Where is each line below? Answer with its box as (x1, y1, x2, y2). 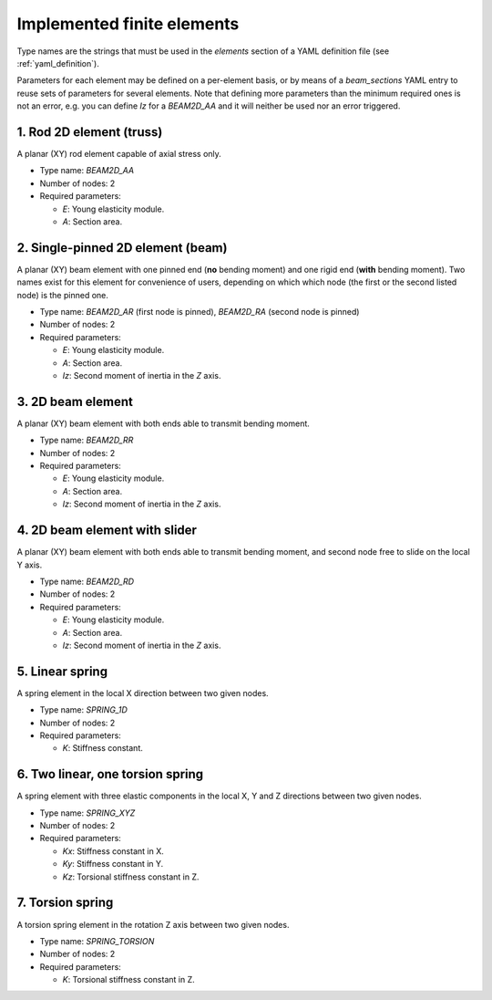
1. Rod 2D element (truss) (16, 124, 163, 140)
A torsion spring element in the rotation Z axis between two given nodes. (16, 919, 290, 930)
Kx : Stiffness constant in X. (62, 845, 164, 857)
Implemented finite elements (16, 14, 240, 34)
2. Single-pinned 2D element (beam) (16, 240, 228, 255)
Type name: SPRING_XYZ (39, 807, 136, 818)
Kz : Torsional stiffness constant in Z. (62, 871, 200, 882)
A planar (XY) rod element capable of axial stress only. (16, 149, 222, 160)
